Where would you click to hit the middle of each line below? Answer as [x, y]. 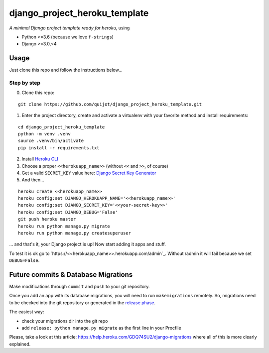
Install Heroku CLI [40, 159]
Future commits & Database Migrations [71, 275]
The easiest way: [27, 312]
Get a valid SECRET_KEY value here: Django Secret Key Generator [89, 173]
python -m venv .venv [44, 134]
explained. [20, 344]
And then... [33, 180]
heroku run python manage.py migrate [64, 226]
